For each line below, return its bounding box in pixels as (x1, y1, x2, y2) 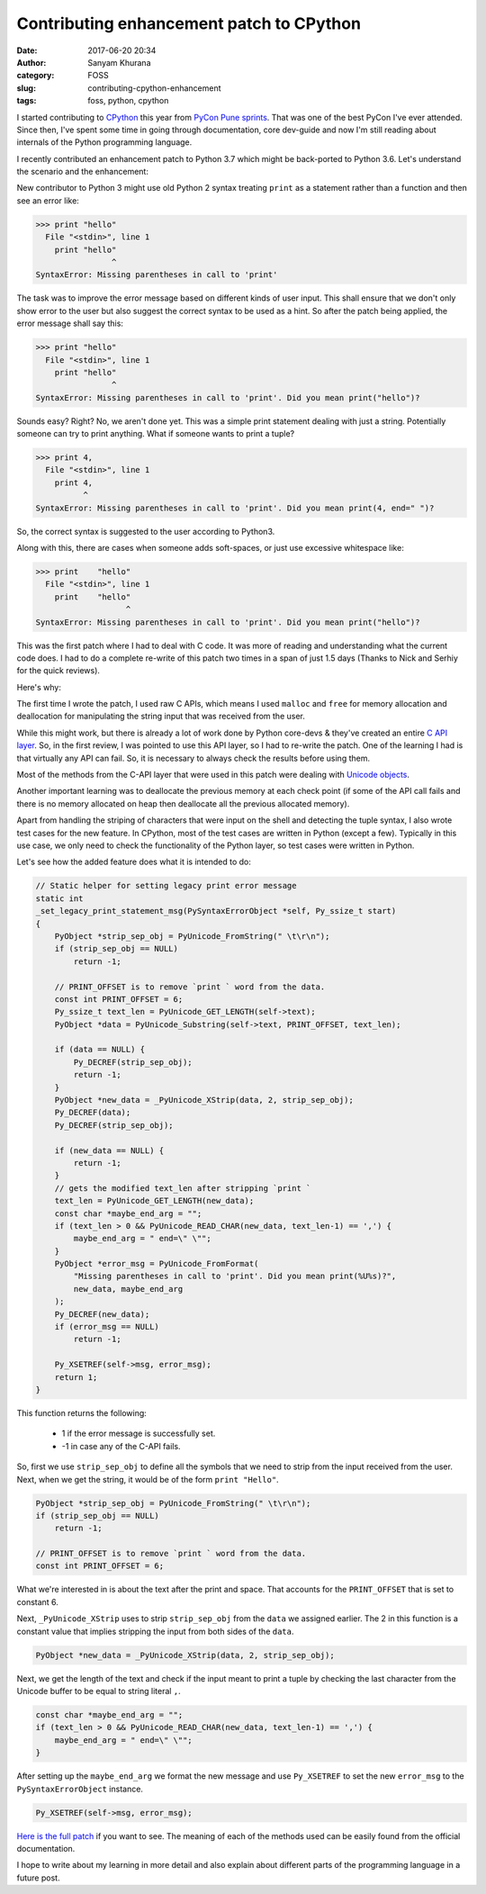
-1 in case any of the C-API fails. (61, 1440, 181, 1451)
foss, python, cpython (87, 95, 169, 106)
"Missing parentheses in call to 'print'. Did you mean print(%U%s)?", (73, 1271, 397, 1282)
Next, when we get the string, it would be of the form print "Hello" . (16, 1474, 279, 1484)
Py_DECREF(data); (54, 1107, 131, 1118)
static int (35, 893, 84, 904)
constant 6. (16, 1596, 58, 1607)
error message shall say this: (16, 318, 123, 329)
